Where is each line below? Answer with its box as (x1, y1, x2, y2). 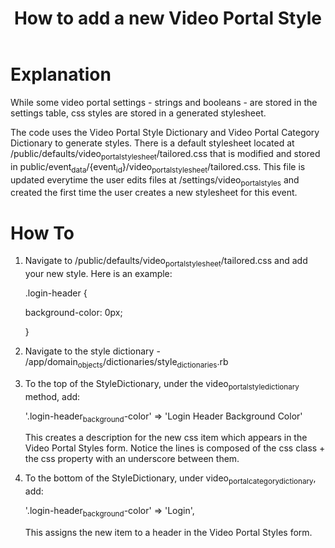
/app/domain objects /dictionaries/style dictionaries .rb (24, 356, 229, 370)
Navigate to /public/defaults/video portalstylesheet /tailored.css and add (24, 255, 308, 269)
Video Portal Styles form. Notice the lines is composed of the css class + (24, 442, 326, 454)
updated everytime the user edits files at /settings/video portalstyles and (10, 173, 300, 188)
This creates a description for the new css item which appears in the (24, 432, 308, 444)
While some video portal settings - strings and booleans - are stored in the (10, 96, 318, 108)
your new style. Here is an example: (24, 268, 173, 280)
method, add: (24, 390, 81, 402)
